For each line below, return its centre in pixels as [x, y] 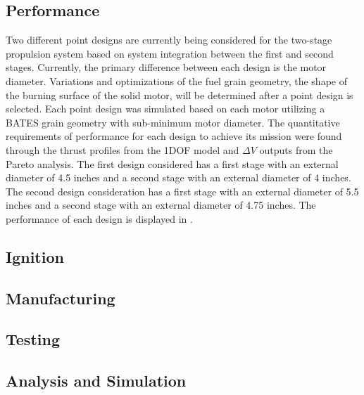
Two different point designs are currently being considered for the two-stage [169, 40]
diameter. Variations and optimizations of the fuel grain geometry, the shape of [176, 80]
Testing [33, 339]
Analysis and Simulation [96, 381]
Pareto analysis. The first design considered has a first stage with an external [172, 163]
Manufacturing [61, 298]
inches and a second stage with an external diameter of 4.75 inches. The [161, 205]
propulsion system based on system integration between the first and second [170, 53]
